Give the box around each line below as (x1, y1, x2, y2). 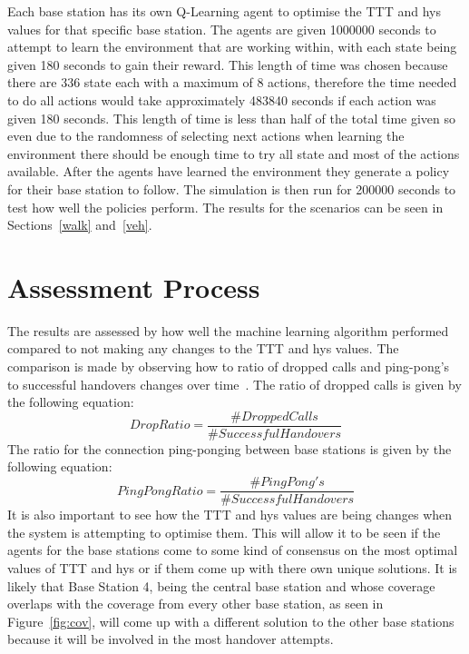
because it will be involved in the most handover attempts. (7, 629, 334, 649)
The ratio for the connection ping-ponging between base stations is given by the (7, 439, 452, 458)
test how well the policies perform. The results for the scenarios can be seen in (7, 197, 444, 216)
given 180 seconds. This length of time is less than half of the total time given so (7, 108, 455, 127)
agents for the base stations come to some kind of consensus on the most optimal (7, 540, 458, 560)
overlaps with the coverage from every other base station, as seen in (7, 594, 384, 613)
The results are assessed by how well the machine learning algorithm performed (7, 321, 449, 340)
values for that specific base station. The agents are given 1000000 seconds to (7, 19, 436, 38)
